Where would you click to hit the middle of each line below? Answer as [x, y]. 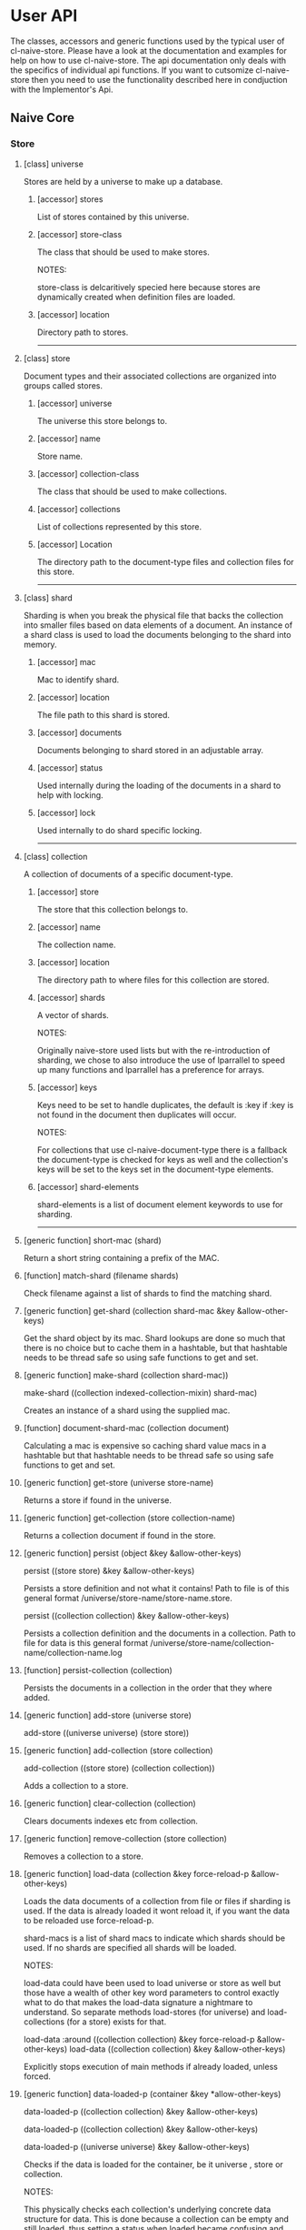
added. [37, 1697]
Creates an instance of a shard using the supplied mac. [127, 1410]
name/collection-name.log [73, 1652]
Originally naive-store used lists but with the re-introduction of [153, 1050]
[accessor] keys [67, 1087]
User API [44, 16]
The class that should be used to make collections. [132, 491]
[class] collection [55, 856]
